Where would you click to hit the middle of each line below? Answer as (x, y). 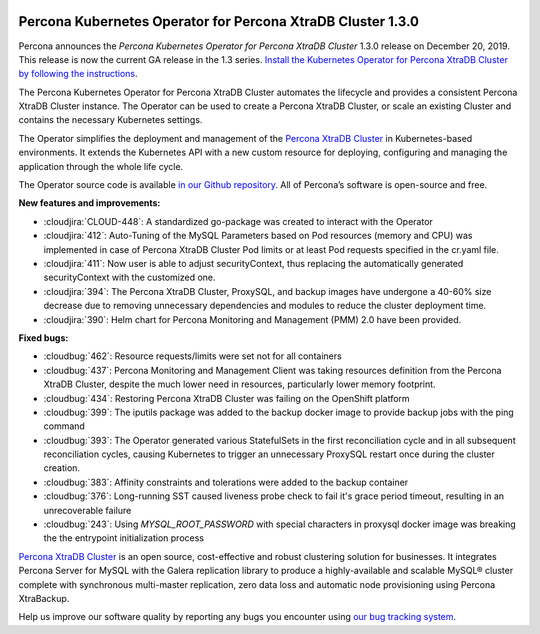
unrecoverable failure (87, 510)
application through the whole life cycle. (101, 166)
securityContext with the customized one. (129, 277)
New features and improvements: (89, 203)
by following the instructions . (78, 74)
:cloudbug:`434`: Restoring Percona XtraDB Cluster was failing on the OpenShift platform (226, 398)
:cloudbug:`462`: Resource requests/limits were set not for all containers (192, 356)
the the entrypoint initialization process (124, 538)
